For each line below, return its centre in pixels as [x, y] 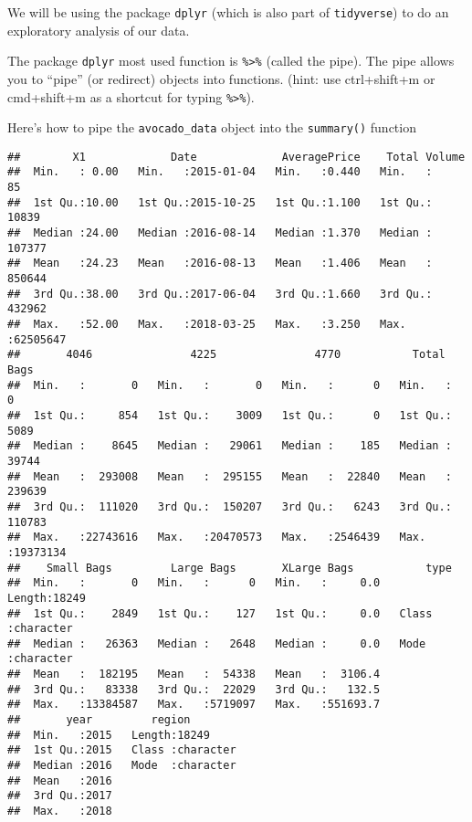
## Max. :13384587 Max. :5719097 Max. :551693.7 [194, 705]
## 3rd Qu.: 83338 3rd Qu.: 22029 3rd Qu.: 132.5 [194, 689]
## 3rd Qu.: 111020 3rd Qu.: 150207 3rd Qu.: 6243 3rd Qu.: [230, 506]
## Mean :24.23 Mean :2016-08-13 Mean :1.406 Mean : [220, 263]
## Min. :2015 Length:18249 [109, 735]
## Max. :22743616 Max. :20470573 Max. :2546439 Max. [217, 537]
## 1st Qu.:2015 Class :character [122, 750]
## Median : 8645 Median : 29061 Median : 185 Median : [230, 446]
